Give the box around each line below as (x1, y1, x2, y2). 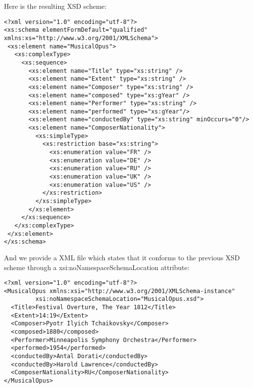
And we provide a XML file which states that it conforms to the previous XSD (4, 252, 240, 262)
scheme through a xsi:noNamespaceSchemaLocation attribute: (4, 262, 189, 272)
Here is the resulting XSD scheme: (4, 1, 107, 11)
